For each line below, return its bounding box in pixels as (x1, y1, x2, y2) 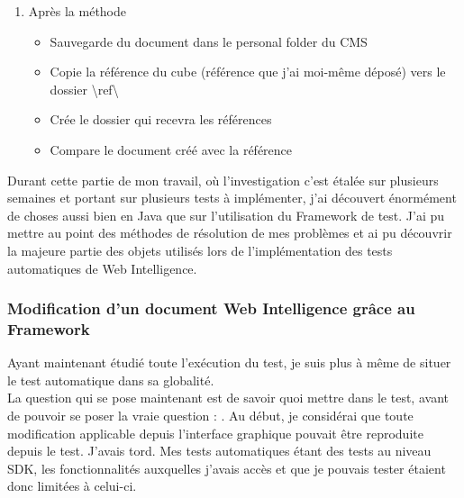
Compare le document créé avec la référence (50, 140, 293, 158)
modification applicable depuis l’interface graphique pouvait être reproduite (7, 423, 423, 442)
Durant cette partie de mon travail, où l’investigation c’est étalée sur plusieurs (7, 170, 439, 189)
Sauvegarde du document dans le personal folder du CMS (50, 32, 368, 50)
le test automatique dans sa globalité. (7, 370, 214, 389)
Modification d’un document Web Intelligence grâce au (7, 297, 415, 320)
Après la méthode (28, 2, 127, 20)
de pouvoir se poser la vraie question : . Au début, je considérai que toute (7, 406, 414, 425)
